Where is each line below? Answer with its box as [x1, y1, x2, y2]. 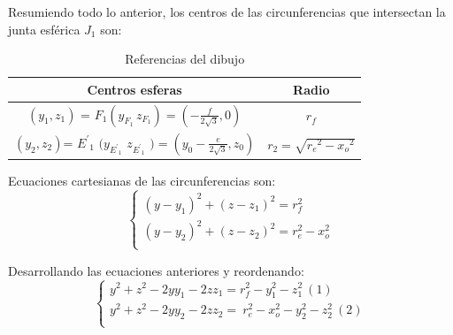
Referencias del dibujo [125, 49, 245, 68]
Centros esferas [87, 80, 182, 98]
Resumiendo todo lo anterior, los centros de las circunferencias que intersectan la [8, 3, 446, 20]
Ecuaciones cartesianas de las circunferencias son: [8, 171, 276, 190]
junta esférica [8, 19, 81, 38]
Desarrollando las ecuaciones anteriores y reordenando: [8, 261, 304, 279]
